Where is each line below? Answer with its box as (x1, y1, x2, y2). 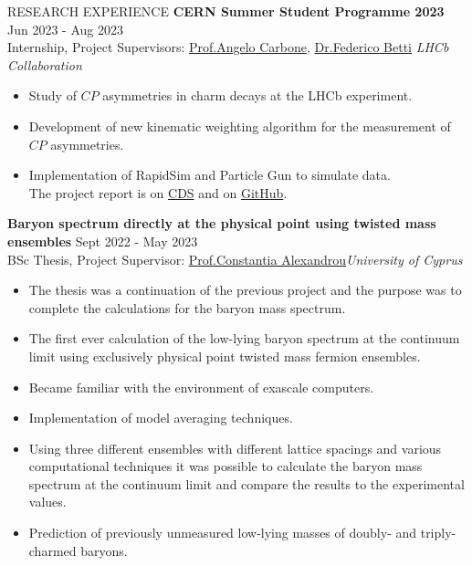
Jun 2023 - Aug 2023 (7, 19, 123, 38)
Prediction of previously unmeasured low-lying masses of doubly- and (28, 523, 417, 542)
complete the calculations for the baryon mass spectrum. (28, 298, 346, 317)
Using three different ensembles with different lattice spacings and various (28, 438, 442, 457)
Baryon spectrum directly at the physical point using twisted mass (7, 214, 436, 233)
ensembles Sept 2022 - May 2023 (7, 231, 198, 250)
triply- (420, 523, 456, 542)
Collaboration (7, 55, 82, 74)
